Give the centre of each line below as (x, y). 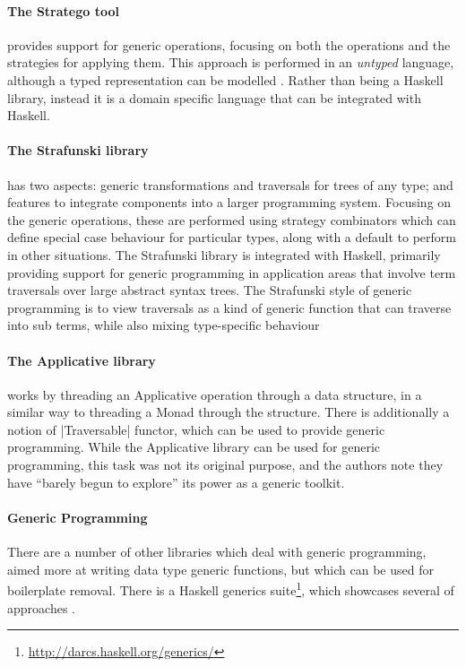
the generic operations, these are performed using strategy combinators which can (232, 219)
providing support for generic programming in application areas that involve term (232, 272)
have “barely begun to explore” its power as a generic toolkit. (176, 482)
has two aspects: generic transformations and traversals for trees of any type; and (230, 184)
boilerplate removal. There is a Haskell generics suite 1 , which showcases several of (231, 589)
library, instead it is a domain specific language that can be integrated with (214, 97)
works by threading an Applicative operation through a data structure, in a (215, 394)
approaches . (41, 607)
